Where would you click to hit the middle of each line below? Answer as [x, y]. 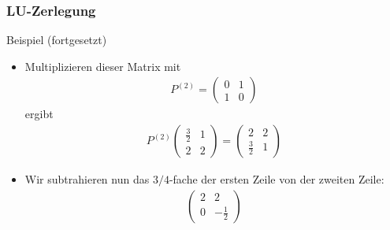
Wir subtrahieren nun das [87, 179]
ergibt [39, 114]
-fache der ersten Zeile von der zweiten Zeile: [277, 179]
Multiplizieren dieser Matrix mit [103, 66]
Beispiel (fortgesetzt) [57, 40]
